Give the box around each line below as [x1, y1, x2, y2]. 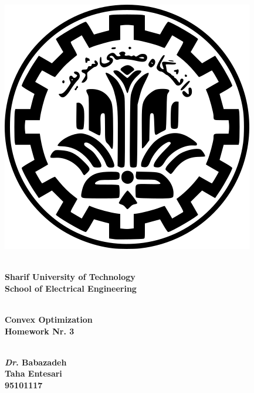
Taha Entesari [5, 367, 62, 380]
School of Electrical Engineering [5, 282, 137, 294]
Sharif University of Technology [5, 271, 136, 283]
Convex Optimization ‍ [5, 313, 96, 325]
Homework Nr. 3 [5, 324, 74, 337]
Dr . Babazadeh [5, 356, 67, 368]
